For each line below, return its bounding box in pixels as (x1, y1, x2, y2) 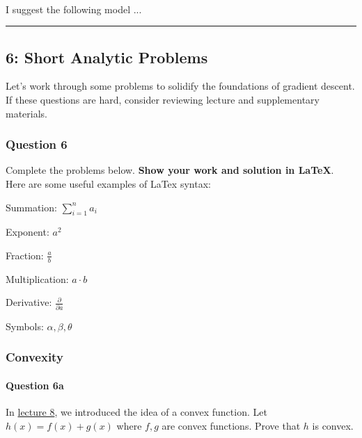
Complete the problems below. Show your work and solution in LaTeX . (6, 163, 334, 177)
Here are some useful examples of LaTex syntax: (6, 176, 211, 190)
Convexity (6, 348, 63, 366)
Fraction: (6, 248, 44, 262)
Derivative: (6, 295, 52, 309)
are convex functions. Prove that (162, 418, 301, 432)
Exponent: (6, 225, 49, 239)
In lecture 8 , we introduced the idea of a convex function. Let (6, 404, 267, 419)
